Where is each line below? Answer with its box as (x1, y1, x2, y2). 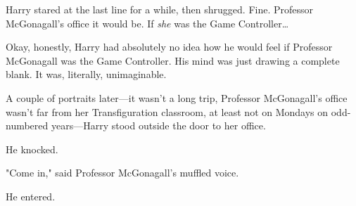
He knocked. (6, 141, 58, 156)
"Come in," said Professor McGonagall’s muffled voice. (6, 165, 239, 180)
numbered (6, 118, 49, 133)
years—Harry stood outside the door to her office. (51, 118, 266, 133)
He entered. (6, 188, 56, 203)
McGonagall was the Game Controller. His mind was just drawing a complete (6, 53, 340, 67)
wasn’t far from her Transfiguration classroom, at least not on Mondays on (6, 104, 329, 119)
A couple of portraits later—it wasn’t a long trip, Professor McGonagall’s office (6, 90, 348, 105)
